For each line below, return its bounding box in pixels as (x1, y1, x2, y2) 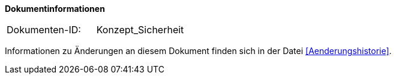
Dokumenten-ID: (7, 24, 81, 36)
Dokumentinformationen (5, 4, 105, 14)
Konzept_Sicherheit (96, 24, 184, 36)
